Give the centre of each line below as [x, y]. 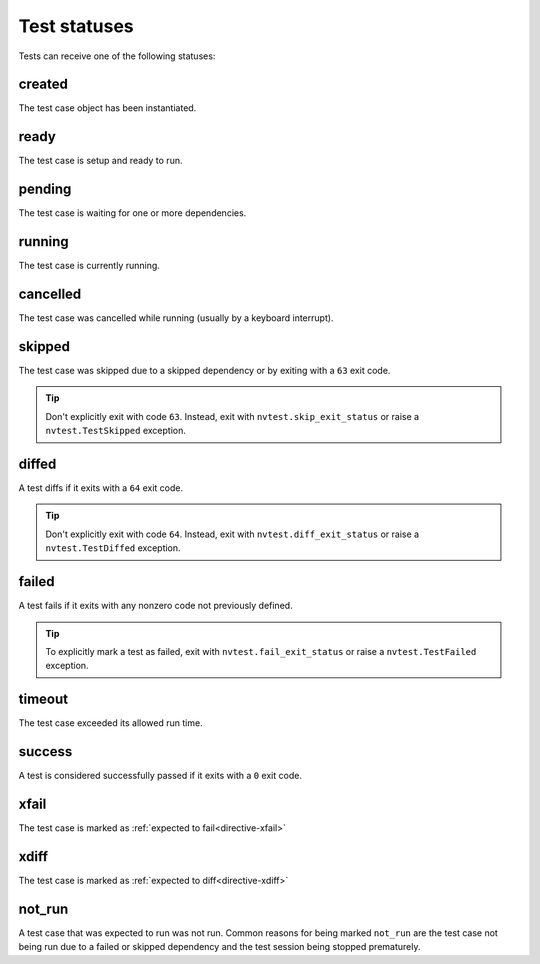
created [43, 84]
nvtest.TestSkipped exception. [116, 431]
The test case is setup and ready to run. [100, 161]
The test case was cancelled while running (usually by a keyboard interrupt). [176, 318]
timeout [43, 699]
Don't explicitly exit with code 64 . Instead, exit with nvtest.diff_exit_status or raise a [232, 534]
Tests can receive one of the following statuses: [117, 56]
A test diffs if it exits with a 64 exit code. [101, 488]
